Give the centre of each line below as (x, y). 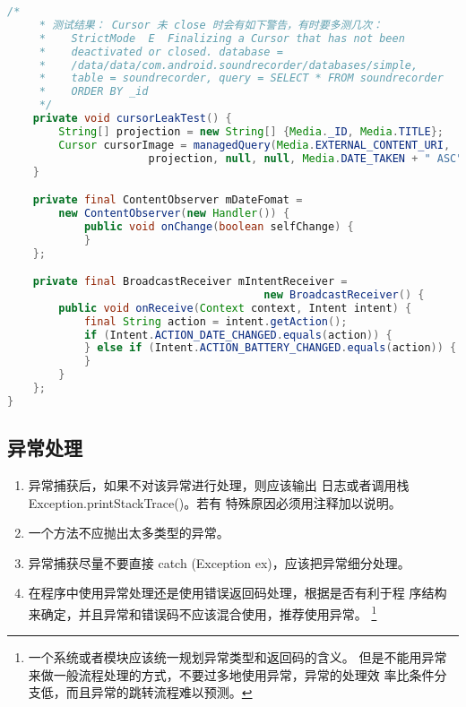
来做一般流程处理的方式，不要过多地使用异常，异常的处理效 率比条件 (231, 674)
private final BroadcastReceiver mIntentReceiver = (190, 282)
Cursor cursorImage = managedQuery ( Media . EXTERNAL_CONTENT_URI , (255, 145)
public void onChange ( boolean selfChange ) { (219, 226)
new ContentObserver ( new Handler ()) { (174, 213)
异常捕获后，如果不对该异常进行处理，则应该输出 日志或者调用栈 (219, 485)
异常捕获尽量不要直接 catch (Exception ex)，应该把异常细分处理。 (219, 562)
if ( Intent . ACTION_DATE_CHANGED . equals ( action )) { (238, 335)
